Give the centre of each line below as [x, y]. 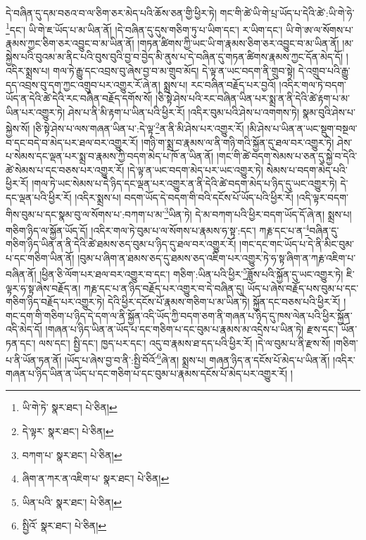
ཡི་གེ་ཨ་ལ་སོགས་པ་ [320, 29]
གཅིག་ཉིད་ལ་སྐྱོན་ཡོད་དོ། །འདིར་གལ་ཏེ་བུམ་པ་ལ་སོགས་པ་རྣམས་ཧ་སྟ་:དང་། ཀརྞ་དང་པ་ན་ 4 [158, 229]
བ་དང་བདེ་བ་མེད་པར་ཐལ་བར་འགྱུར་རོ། [72, 142]
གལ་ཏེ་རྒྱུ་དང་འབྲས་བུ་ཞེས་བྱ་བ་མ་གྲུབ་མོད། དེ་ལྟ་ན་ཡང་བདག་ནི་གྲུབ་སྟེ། [174, 71]
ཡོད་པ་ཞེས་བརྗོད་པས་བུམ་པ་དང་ [303, 288]
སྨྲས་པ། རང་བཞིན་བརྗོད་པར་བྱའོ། [220, 84]
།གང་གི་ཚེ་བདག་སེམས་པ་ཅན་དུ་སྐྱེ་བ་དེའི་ [287, 156]
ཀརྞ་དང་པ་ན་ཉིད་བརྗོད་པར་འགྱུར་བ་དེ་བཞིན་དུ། [164, 288]
